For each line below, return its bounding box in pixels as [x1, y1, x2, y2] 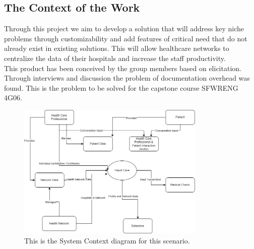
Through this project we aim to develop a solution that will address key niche [4, 23, 244, 34]
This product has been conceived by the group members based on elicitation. [4, 63, 241, 73]
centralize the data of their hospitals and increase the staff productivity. [4, 52, 226, 63]
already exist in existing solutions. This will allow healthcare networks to [4, 43, 229, 53]
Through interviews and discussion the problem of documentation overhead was [4, 73, 250, 83]
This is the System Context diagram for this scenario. [24, 235, 190, 246]
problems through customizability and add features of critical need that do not [4, 33, 247, 43]
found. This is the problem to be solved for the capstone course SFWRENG [4, 82, 238, 93]
